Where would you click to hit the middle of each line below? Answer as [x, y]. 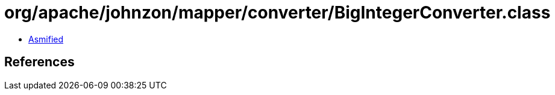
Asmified [46, 39]
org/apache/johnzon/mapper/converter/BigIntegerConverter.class [277, 13]
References [39, 62]
